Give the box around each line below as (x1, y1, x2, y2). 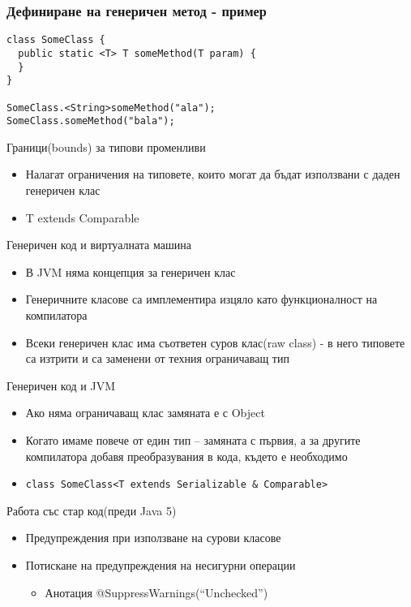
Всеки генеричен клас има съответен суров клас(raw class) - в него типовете (25, 334, 405, 351)
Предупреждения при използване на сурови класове (25, 529, 281, 546)
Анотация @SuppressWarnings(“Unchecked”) (45, 583, 268, 601)
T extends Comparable (25, 209, 139, 226)
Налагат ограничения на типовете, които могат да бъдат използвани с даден (25, 166, 400, 183)
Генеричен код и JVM (6, 377, 116, 394)
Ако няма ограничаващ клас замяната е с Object (25, 404, 265, 421)
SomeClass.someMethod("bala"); (6, 115, 175, 127)
